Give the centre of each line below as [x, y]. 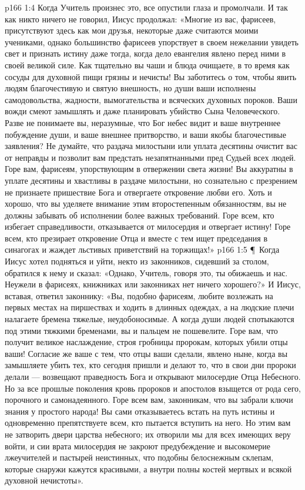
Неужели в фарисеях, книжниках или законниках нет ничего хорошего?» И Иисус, [153, 284]
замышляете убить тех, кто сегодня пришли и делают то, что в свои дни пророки [150, 365]
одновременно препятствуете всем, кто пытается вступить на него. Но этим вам [148, 423]
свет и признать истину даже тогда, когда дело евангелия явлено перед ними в [145, 53]
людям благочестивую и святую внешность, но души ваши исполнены [130, 88]
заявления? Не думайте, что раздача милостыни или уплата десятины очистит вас [151, 146]
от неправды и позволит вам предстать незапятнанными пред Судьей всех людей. [150, 157]
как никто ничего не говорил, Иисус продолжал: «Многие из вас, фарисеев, [140, 19]
